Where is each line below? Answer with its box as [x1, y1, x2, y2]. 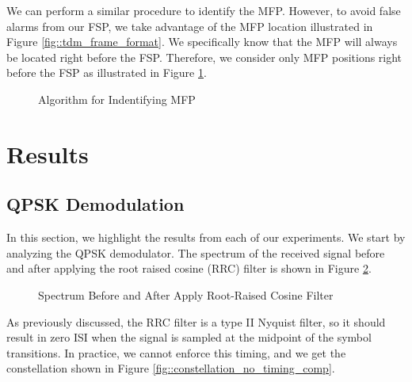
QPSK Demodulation [6, 192, 185, 216]
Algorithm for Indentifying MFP [38, 90, 196, 107]
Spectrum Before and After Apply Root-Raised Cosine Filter [38, 286, 334, 303]
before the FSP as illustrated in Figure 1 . [6, 64, 207, 81]
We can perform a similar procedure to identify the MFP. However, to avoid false [6, 2, 401, 18]
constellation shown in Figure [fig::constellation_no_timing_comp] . [6, 360, 335, 376]
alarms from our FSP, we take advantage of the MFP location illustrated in [6, 17, 373, 34]
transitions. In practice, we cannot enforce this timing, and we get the [6, 344, 346, 361]
